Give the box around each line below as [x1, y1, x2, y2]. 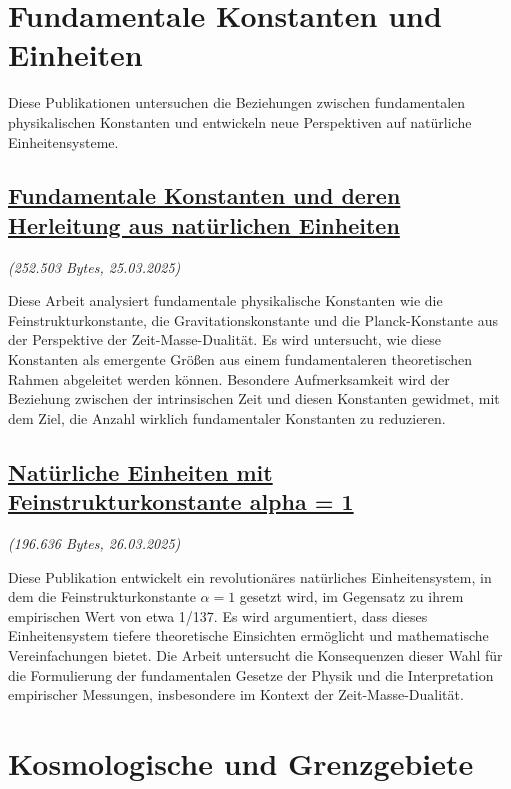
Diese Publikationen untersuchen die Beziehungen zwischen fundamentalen [8, 92, 466, 113]
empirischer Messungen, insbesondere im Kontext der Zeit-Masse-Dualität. [8, 684, 464, 705]
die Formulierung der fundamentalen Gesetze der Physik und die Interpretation [8, 664, 494, 685]
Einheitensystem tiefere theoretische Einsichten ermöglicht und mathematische [8, 625, 489, 646]
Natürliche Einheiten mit [8, 456, 273, 487]
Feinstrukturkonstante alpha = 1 [8, 486, 354, 517]
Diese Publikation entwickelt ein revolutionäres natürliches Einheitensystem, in [8, 566, 492, 587]
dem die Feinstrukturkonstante [8, 586, 196, 607]
